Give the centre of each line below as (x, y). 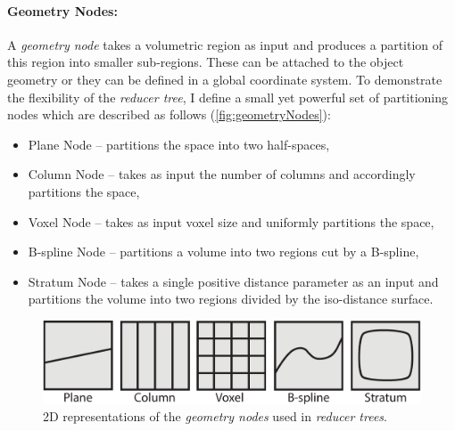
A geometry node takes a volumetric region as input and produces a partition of (225, 44)
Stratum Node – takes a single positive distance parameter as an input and (233, 281)
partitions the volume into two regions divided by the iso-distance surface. (231, 299)
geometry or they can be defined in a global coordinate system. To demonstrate (225, 79)
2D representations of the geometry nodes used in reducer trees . (215, 416)
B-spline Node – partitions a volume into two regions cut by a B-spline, (223, 252)
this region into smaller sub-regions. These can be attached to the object (206, 62)
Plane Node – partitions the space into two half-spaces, (179, 144)
